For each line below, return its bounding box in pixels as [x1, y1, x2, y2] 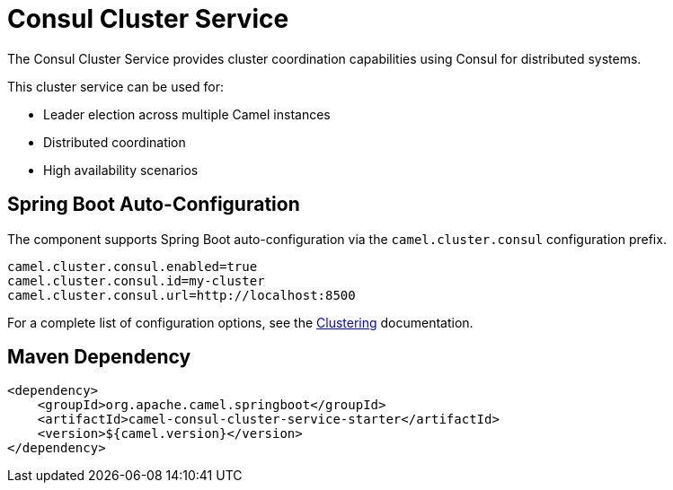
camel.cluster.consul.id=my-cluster [7, 273, 265, 288]
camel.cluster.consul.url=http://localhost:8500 [7, 287, 356, 302]
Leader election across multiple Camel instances [43, 106, 331, 122]
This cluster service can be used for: [7, 78, 224, 94]
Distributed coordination [43, 134, 186, 150]
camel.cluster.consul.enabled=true [7, 258, 258, 274]
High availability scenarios [43, 162, 199, 178]
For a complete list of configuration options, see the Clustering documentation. [7, 314, 474, 330]
